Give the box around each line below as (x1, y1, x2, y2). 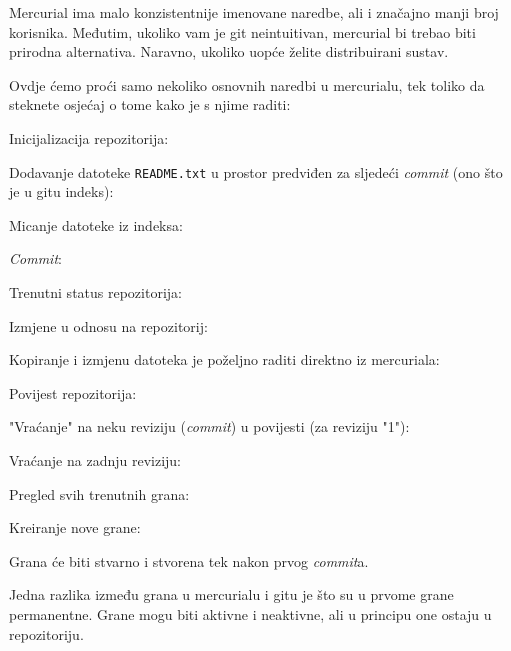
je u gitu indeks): (9, 181, 114, 202)
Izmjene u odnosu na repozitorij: (9, 315, 208, 336)
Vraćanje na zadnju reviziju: (9, 449, 182, 470)
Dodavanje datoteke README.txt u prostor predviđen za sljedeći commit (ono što (9, 161, 503, 182)
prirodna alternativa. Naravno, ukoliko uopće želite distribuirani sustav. (9, 41, 449, 62)
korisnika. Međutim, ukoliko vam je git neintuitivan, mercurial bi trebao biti (9, 21, 476, 42)
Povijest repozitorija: (9, 382, 137, 403)
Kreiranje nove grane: (9, 517, 141, 538)
